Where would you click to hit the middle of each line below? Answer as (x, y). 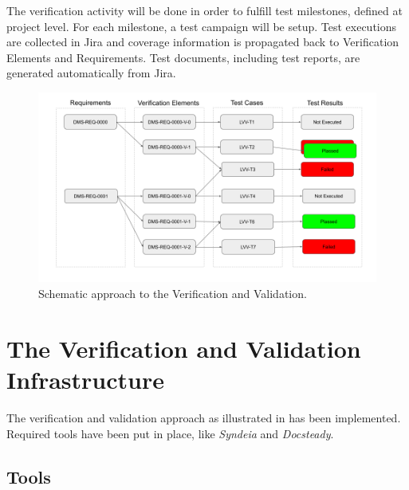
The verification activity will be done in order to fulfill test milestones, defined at (204, 10)
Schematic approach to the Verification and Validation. (173, 294)
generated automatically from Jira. (91, 73)
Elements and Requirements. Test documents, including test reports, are (183, 57)
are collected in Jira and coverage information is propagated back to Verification (203, 42)
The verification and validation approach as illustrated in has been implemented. (204, 417)
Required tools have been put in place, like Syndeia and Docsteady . (170, 433)
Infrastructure (85, 380)
